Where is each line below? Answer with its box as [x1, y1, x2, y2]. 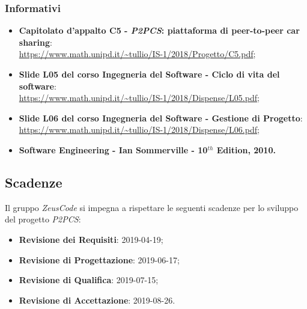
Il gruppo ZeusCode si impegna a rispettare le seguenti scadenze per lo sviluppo [5, 201, 299, 213]
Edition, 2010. [216, 143, 276, 156]
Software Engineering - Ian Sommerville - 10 [19, 143, 208, 156]
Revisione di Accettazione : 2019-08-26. [19, 293, 175, 306]
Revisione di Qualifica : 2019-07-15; [19, 274, 159, 286]
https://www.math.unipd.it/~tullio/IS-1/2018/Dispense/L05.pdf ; [19, 91, 260, 104]
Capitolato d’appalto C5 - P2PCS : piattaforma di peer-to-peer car [19, 24, 300, 37]
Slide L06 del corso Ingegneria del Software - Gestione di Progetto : [19, 111, 303, 124]
